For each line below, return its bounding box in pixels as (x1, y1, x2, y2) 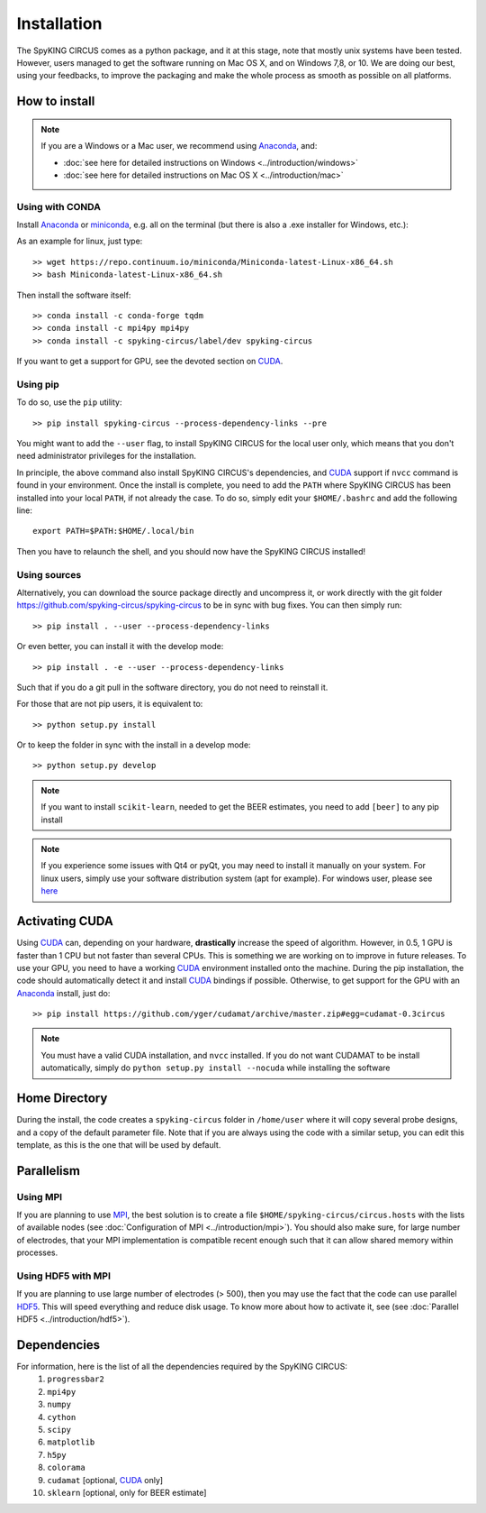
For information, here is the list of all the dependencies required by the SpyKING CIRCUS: (16, 1362, 348, 1372)
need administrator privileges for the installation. (16, 451, 197, 462)
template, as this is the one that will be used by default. (16, 1139, 221, 1150)
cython (47, 1412, 76, 1422)
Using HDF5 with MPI (16, 1270, 112, 1282)
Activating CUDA (16, 913, 114, 929)
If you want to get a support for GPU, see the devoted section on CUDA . (16, 356, 283, 367)
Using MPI (16, 1190, 63, 1203)
